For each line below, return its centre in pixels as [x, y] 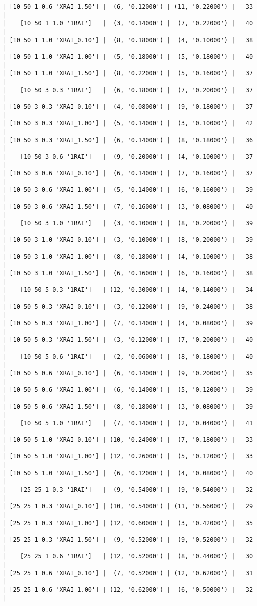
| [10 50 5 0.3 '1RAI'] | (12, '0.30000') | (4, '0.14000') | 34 [128, 290]
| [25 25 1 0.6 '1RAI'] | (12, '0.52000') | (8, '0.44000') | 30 [128, 557]
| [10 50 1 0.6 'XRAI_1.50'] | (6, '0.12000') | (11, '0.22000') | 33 [128, 7]
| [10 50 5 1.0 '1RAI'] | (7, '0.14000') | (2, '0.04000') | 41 [128, 423]
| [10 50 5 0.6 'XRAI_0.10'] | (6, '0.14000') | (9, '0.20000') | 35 [128, 373]
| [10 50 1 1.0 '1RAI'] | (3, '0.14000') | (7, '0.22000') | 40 [128, 24]
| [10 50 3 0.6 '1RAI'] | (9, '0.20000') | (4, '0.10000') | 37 [128, 157]
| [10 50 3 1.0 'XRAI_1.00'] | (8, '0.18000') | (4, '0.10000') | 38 [128, 257]
